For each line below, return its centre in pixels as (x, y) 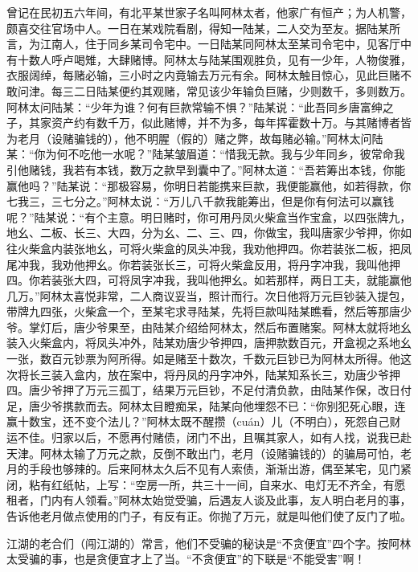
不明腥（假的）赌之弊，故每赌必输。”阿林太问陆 (259, 138)
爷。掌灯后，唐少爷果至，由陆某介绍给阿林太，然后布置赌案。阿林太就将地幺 (209, 327)
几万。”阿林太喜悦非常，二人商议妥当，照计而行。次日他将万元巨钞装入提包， (209, 295)
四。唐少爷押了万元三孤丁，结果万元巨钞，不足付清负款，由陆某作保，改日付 (209, 390)
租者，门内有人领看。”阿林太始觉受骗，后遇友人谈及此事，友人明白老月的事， (209, 500)
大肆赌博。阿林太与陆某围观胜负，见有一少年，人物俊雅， (259, 59)
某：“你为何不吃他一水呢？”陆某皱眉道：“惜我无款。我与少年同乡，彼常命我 (206, 154)
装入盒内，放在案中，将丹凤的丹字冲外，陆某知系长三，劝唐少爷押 (225, 374)
